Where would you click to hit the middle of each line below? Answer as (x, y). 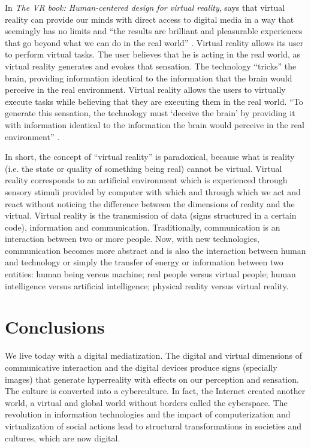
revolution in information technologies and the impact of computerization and (148, 414)
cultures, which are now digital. (63, 438)
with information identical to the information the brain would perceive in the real (155, 124)
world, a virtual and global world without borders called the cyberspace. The (146, 402)
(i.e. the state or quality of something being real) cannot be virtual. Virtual (144, 168)
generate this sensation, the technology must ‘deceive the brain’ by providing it (150, 113)
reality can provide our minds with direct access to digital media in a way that (150, 19)
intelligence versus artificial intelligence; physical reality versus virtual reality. (147, 285)
